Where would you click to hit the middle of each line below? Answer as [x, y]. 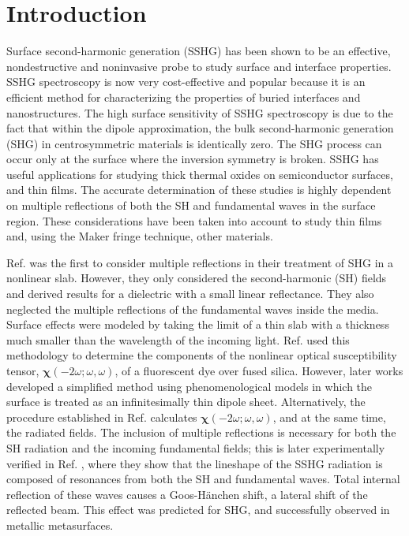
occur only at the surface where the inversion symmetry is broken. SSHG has [193, 159]
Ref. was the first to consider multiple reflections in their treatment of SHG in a [200, 262]
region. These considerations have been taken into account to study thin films [194, 220]
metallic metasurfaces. [60, 525]
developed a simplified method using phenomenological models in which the [189, 386]
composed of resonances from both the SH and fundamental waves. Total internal [203, 479]
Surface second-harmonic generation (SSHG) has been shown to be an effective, [199, 51]
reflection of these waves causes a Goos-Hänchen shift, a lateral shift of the [187, 494]
